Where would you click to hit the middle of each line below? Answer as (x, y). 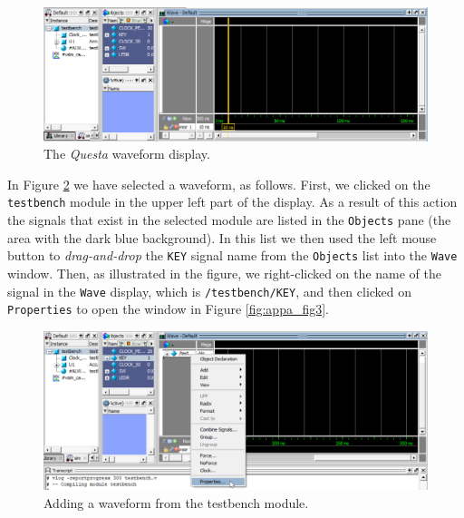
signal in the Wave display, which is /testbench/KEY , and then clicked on (210, 291)
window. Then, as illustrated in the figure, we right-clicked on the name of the (224, 273)
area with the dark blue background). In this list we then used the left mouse (222, 237)
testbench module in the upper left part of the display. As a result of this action (232, 202)
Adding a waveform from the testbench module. (176, 502)
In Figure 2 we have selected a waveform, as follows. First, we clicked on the (219, 184)
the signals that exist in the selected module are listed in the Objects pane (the (229, 220)
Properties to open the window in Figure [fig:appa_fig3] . (168, 309)
